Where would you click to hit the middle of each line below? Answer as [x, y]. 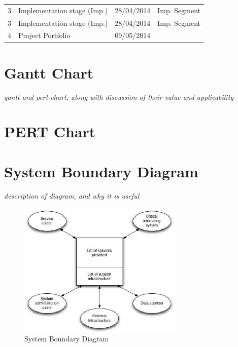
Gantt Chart [49, 72]
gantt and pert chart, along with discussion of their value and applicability [119, 97]
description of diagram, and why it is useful [72, 195]
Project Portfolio [44, 35]
